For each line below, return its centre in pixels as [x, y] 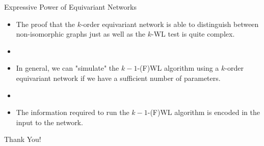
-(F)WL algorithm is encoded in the [204, 112]
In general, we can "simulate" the [68, 68]
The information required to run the [73, 112]
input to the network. [49, 122]
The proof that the [45, 24]
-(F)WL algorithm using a [178, 68]
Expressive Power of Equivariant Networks [70, 7]
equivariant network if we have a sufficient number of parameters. [118, 78]
